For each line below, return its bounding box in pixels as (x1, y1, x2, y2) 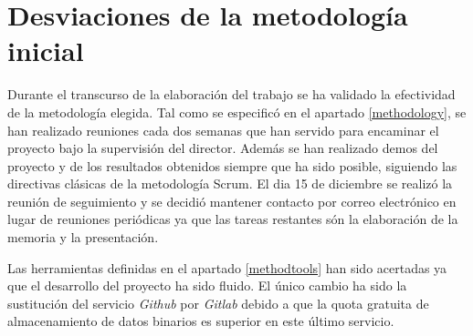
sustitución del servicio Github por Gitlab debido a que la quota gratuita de (7, 293, 429, 312)
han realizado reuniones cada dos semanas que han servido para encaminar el (7, 120, 439, 139)
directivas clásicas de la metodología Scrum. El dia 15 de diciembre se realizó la (7, 174, 453, 193)
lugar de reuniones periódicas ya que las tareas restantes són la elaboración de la (7, 209, 458, 229)
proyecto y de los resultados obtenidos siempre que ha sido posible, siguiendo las (7, 156, 457, 175)
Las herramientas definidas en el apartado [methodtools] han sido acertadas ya (7, 258, 447, 277)
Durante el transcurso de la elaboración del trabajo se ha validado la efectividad (7, 85, 456, 104)
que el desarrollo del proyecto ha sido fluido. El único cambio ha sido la (7, 276, 407, 295)
